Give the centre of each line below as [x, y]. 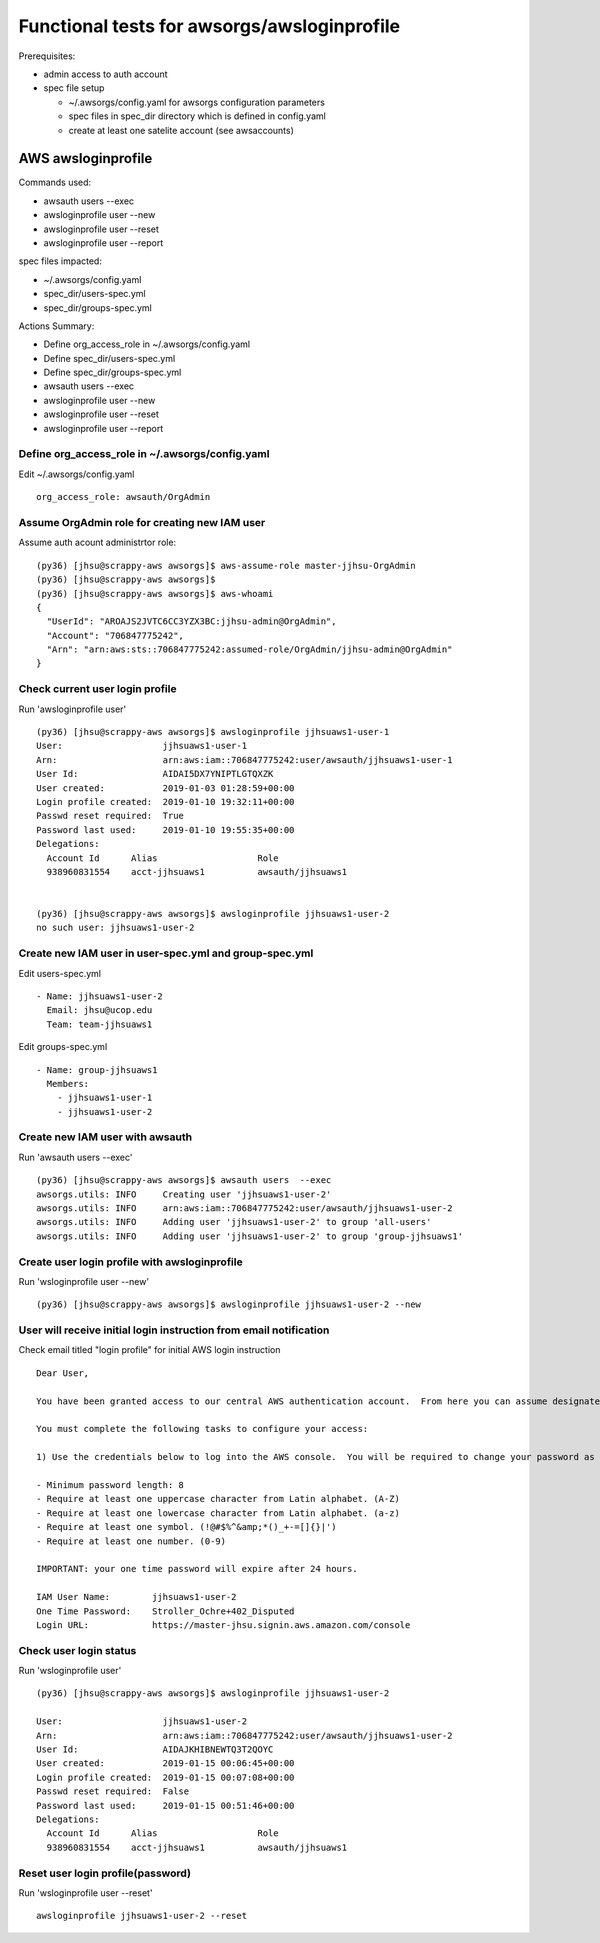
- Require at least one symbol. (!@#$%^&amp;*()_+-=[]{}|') [186, 1527]
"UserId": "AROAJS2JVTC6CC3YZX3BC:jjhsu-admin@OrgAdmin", [191, 621]
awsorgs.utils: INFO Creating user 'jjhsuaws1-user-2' [184, 1194]
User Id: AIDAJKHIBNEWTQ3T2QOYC [155, 1749]
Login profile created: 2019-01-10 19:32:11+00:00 [165, 801]
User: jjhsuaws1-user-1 [142, 746]
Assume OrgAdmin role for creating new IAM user [142, 522]
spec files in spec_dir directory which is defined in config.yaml [197, 116]
